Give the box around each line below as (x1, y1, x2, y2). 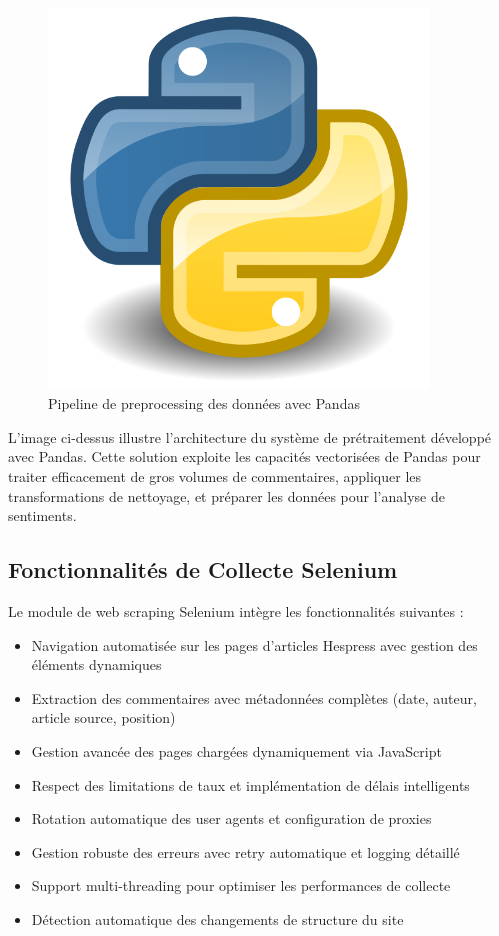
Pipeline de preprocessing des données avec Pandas (48, 393, 360, 414)
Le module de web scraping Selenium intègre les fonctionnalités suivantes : (8, 600, 464, 621)
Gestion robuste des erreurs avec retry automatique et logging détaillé (31, 841, 460, 862)
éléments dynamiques (31, 654, 162, 675)
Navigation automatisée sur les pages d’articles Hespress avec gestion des (31, 634, 478, 655)
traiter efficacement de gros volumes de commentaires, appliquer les (8, 465, 422, 486)
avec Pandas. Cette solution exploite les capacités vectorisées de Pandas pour (8, 446, 481, 467)
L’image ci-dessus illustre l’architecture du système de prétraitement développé (8, 426, 492, 447)
